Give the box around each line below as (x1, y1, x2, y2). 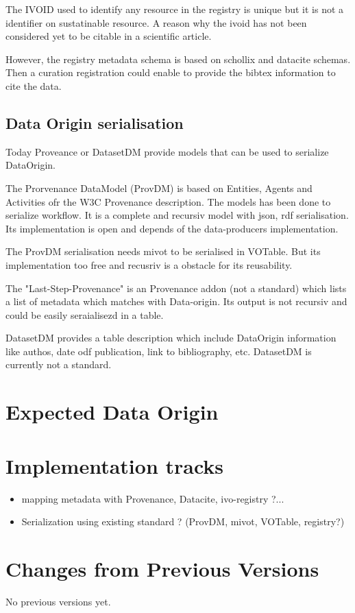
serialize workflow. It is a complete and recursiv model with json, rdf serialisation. (5, 208, 349, 222)
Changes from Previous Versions (5, 554, 319, 582)
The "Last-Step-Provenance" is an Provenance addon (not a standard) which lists (5, 280, 347, 295)
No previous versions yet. (5, 594, 111, 608)
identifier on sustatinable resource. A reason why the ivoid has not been (5, 15, 307, 29)
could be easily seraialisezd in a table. (5, 307, 164, 322)
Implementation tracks (5, 451, 224, 479)
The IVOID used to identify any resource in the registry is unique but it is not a (5, 2, 344, 16)
